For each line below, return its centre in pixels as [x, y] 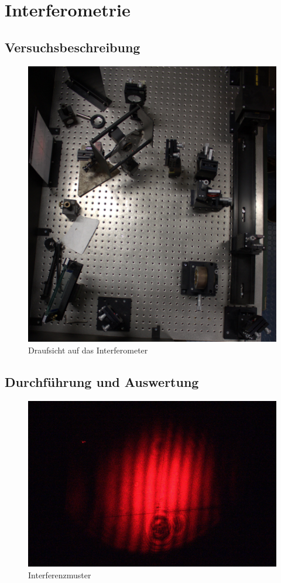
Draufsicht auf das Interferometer [88, 350]
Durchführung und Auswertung [102, 382]
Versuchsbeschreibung [73, 47]
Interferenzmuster [60, 574]
